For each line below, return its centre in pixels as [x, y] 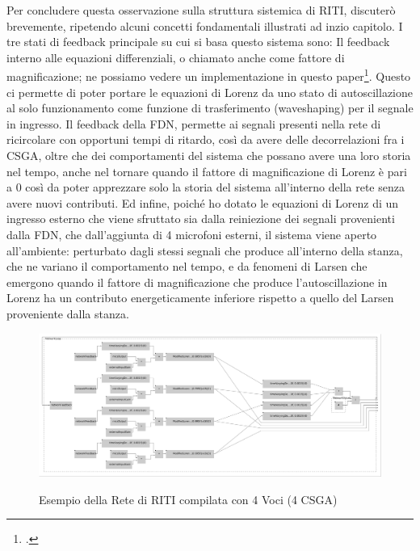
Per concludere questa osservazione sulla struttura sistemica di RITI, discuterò [201, 10]
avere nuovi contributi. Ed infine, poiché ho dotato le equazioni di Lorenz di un [203, 202]
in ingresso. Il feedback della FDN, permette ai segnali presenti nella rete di [194, 123]
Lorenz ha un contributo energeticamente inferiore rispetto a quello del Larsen [200, 298]
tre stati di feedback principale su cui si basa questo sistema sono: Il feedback [198, 42]
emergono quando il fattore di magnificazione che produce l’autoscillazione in [197, 282]
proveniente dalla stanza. [68, 313]
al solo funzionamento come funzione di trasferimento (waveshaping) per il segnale [210, 108]
